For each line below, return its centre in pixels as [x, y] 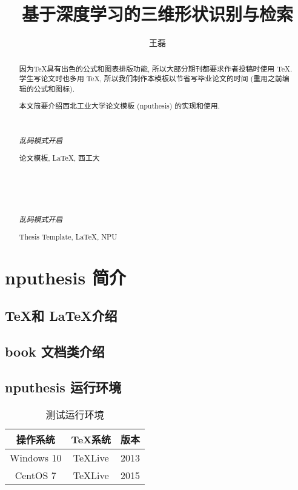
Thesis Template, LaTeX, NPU [68, 236]
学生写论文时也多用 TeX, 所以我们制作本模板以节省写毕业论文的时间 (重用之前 [151, 79]
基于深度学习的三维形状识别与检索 [157, 14]
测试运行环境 [75, 414]
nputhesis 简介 [65, 277]
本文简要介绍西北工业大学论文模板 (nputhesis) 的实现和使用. [119, 106]
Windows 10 [36, 457]
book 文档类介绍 [55, 351]
